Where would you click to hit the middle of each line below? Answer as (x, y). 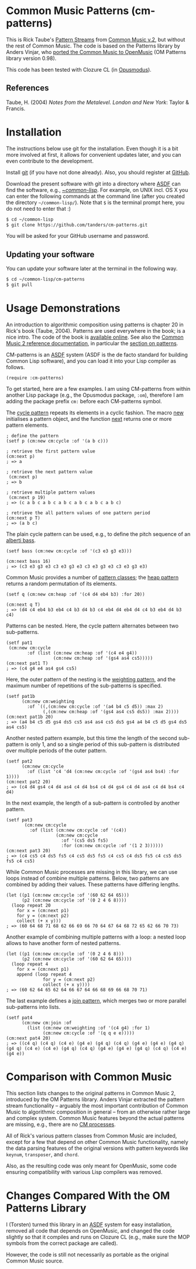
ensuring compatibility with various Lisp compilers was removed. (84, 1172)
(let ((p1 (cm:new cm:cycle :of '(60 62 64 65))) (68, 895)
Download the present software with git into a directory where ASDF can (94, 184)
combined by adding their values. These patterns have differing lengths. (93, 884)
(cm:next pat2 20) (28, 782)
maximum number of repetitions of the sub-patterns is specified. (84, 686)
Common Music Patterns (68, 11)
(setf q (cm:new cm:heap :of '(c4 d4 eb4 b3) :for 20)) (75, 594)
